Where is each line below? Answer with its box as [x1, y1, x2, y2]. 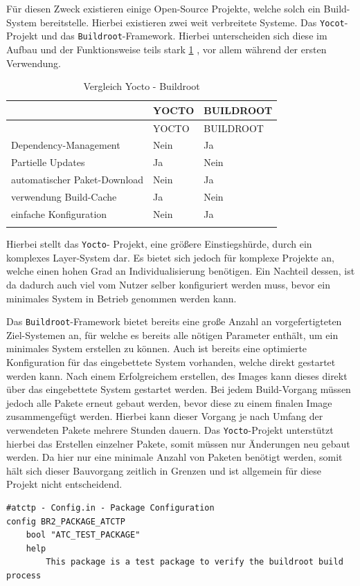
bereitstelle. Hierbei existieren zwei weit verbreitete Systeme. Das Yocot [39, 15, 345, 29]
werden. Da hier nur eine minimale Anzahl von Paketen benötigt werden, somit [6, 450, 343, 464]
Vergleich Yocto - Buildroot [83, 79, 200, 93]
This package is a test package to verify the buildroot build [46, 557, 343, 567]
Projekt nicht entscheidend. [6, 477, 123, 491]
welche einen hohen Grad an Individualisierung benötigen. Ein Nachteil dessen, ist [6, 264, 355, 278]
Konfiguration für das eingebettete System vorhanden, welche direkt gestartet [6, 354, 336, 369]
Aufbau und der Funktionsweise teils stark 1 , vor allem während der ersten [6, 42, 327, 56]
